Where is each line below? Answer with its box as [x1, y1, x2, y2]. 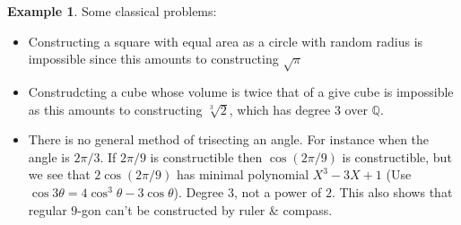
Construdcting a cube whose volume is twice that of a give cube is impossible [28, 82, 454, 100]
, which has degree [229, 100, 331, 118]
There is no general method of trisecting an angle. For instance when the [28, 130, 430, 149]
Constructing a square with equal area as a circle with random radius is [28, 31, 423, 50]
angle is [28, 147, 70, 166]
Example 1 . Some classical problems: [7, 2, 217, 20]
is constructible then [150, 147, 263, 166]
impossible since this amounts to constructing [28, 49, 279, 68]
